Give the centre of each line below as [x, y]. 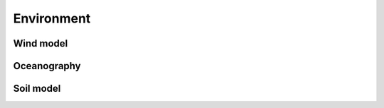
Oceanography [47, 66]
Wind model [41, 43]
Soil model [37, 89]
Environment [52, 18]
